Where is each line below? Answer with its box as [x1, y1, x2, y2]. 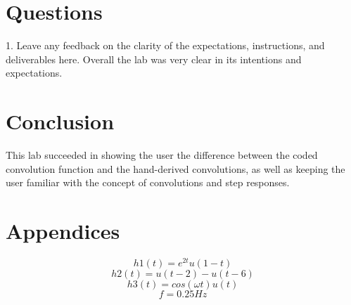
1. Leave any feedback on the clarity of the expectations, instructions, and [6, 38, 325, 53]
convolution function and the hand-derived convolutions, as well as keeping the [6, 161, 345, 176]
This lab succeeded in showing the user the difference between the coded [6, 148, 318, 162]
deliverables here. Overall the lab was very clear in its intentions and [6, 51, 302, 66]
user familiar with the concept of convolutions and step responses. [6, 175, 290, 190]
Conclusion [6, 107, 115, 136]
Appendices [6, 216, 120, 245]
